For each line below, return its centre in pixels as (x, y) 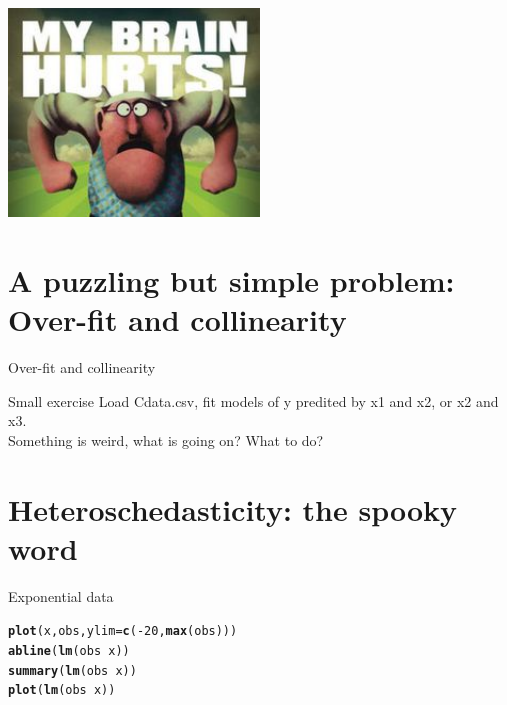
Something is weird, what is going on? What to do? (166, 439)
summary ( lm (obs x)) (72, 670)
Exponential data (61, 595)
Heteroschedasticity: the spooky (233, 508)
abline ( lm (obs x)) (69, 651)
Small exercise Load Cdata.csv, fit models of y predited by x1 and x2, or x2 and (253, 400)
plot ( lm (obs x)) (62, 690)
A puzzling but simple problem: (231, 280)
